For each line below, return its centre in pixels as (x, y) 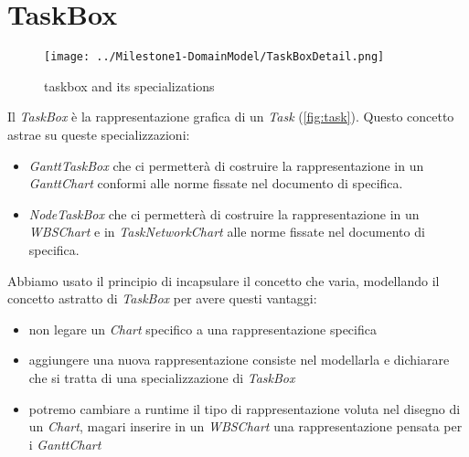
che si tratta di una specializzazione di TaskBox (162, 377)
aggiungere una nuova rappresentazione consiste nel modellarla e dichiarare (239, 360)
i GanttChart (65, 444)
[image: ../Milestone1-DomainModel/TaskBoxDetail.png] (214, 57)
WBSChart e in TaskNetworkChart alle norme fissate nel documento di (227, 232)
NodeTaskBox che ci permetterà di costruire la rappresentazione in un (224, 213)
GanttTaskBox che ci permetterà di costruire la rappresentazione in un (226, 165)
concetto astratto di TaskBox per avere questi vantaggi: (162, 298)
